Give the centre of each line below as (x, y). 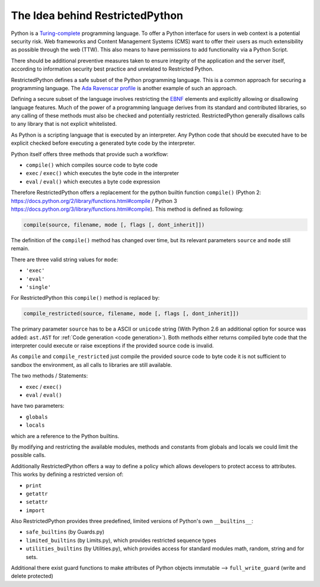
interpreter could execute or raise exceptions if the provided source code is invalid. (112, 346)
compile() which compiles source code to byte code (92, 165)
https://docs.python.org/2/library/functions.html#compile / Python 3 (94, 201)
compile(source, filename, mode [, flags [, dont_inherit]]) (114, 225)
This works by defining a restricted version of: (67, 474)
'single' (39, 287)
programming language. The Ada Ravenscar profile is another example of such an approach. (124, 88)
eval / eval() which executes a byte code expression (93, 182)
